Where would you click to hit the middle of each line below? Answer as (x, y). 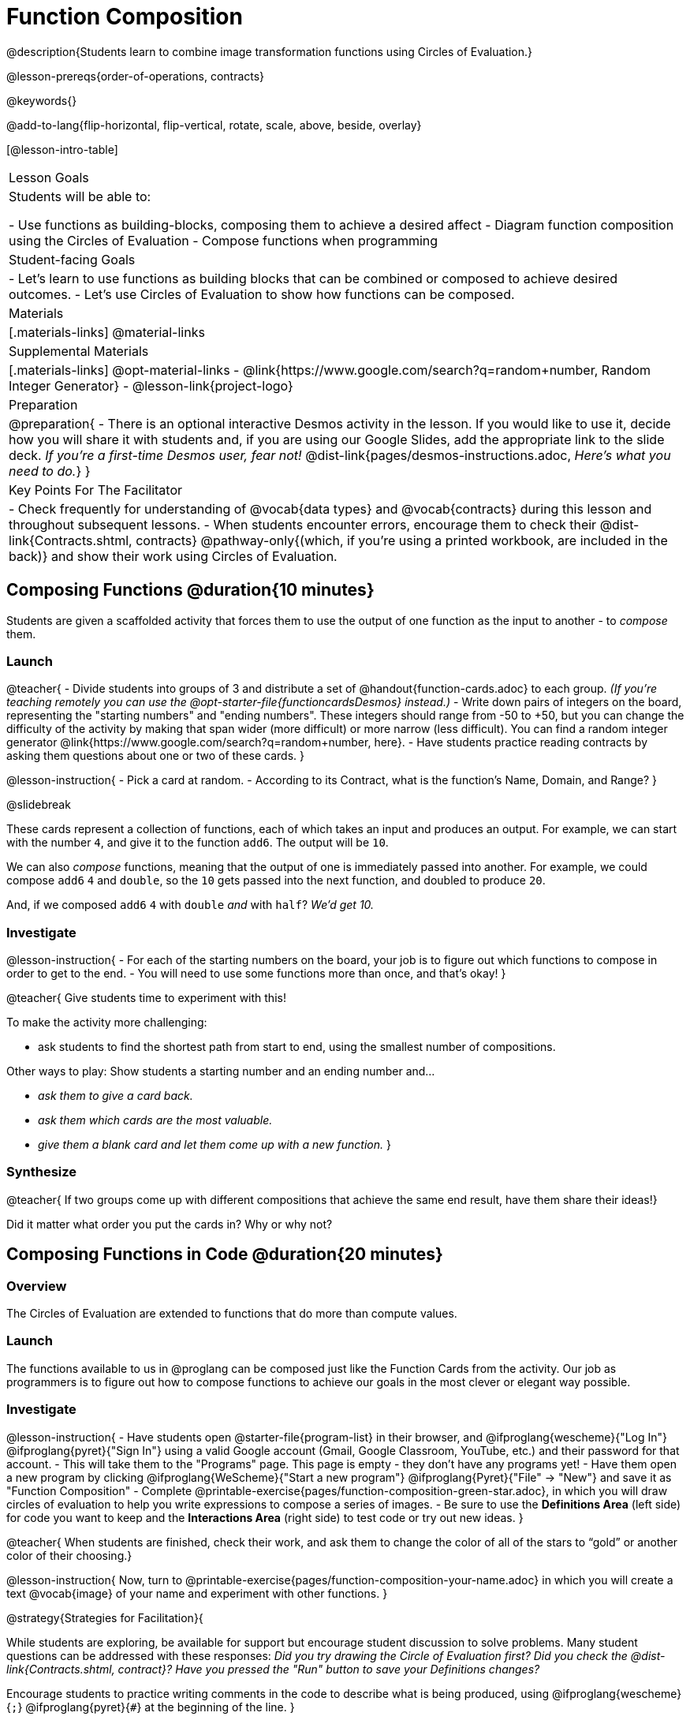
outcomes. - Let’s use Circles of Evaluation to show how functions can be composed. (262, 294)
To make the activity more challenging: (107, 1023)
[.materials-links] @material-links (107, 332)
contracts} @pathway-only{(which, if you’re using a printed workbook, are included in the (402, 540)
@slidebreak (39, 805)
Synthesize (42, 1172)
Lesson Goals (49, 177)
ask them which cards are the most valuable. (155, 1120)
